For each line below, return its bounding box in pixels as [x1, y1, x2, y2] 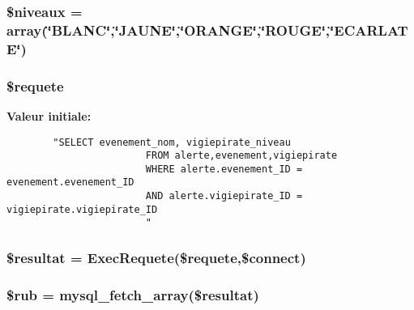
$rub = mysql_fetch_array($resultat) [6, 284, 259, 304]
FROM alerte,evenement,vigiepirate [145, 150, 338, 162]
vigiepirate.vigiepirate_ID [6, 203, 158, 215]
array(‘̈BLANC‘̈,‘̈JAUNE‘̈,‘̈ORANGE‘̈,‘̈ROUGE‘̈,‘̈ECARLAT [6, 19, 408, 40]
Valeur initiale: [6, 107, 92, 124]
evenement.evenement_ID [6, 176, 134, 189]
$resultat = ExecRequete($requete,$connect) [6, 248, 306, 268]
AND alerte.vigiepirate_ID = [145, 190, 303, 202]
